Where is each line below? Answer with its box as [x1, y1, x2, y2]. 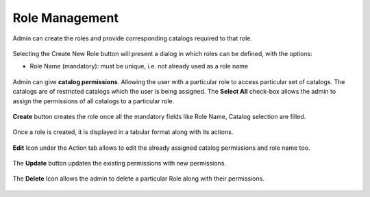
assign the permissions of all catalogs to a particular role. [12, 96, 175, 105]
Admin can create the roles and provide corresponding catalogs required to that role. [12, 34, 253, 42]
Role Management [12, 10, 119, 25]
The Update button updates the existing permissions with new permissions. [12, 159, 226, 168]
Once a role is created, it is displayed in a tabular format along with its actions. [12, 128, 234, 136]
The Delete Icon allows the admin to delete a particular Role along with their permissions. [12, 174, 265, 183]
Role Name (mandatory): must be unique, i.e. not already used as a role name [29, 62, 249, 70]
